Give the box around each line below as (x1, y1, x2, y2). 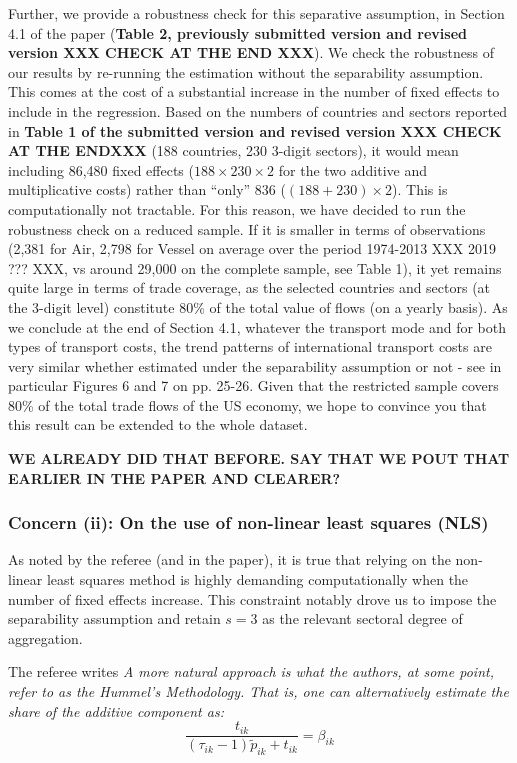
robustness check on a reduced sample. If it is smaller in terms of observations (8, 218, 486, 239)
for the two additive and (278, 159, 427, 180)
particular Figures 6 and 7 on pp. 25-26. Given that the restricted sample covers (8, 375, 499, 396)
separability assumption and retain (8, 608, 221, 629)
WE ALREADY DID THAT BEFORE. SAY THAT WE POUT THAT (8, 448, 510, 469)
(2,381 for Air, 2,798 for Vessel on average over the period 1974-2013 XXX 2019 (8, 238, 497, 259)
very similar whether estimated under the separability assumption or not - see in (8, 355, 502, 376)
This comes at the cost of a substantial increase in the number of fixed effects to (8, 81, 500, 102)
